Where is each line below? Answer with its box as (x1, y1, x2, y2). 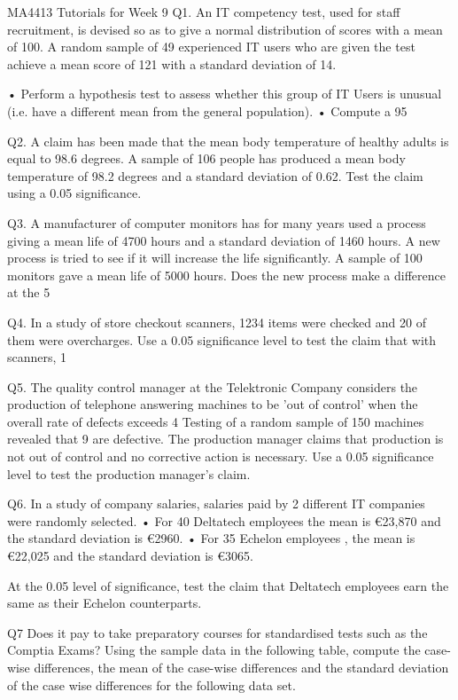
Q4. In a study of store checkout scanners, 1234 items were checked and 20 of (7, 312, 426, 331)
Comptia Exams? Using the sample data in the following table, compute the (7, 641, 421, 659)
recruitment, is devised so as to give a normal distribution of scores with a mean (7, 20, 443, 38)
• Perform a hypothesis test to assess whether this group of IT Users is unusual (7, 84, 442, 103)
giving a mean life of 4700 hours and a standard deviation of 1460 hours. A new (7, 231, 440, 249)
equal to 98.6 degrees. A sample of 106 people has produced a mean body (7, 149, 406, 168)
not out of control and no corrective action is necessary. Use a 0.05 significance (7, 447, 434, 466)
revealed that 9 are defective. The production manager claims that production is (7, 429, 444, 448)
